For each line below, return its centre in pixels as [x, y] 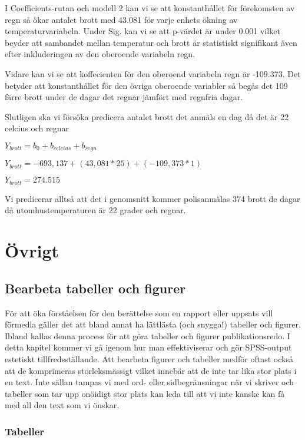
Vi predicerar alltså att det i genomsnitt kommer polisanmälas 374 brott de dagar [152, 198]
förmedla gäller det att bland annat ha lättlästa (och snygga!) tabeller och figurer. [153, 324]
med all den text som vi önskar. [62, 405]
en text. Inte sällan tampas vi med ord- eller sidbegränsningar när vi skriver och [150, 382]
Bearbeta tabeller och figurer [95, 288]
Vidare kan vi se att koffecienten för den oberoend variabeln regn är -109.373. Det [153, 73]
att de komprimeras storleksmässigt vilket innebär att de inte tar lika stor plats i [151, 370]
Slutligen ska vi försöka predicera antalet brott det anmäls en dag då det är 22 [147, 116]
